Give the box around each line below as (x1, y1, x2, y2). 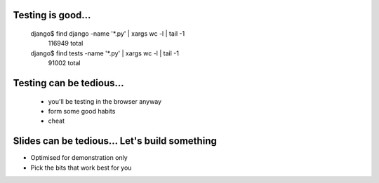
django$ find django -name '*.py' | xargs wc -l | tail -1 (30, 29, 185, 38)
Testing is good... (13, 9, 91, 21)
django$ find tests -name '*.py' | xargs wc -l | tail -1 (30, 49, 179, 57)
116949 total (48, 39, 84, 48)
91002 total (48, 59, 81, 67)
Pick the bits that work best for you (30, 163, 132, 172)
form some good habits (48, 107, 116, 115)
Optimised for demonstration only (30, 154, 128, 162)
